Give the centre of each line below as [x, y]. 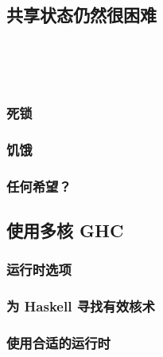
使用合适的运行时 [58, 343]
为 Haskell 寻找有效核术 [81, 306]
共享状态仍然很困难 [81, 15]
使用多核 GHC [65, 230]
